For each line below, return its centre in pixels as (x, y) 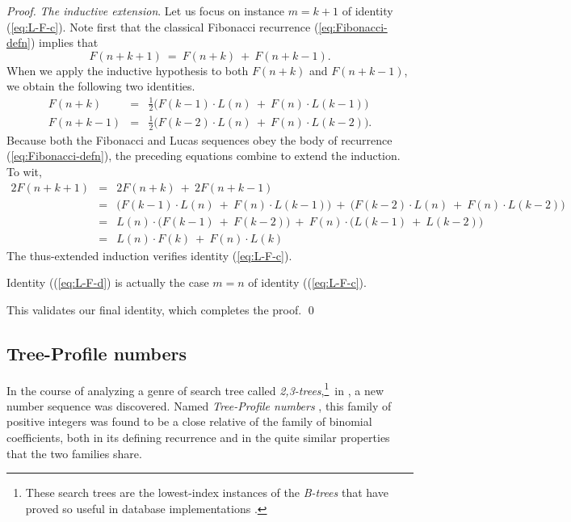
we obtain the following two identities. (101, 86)
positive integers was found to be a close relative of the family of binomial (189, 421)
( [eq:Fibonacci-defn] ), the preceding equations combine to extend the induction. (204, 156)
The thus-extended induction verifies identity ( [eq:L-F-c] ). (149, 255)
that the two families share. (74, 453)
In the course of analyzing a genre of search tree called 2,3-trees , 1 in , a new (195, 389)
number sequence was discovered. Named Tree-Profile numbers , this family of (199, 405)
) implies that (64, 42)
